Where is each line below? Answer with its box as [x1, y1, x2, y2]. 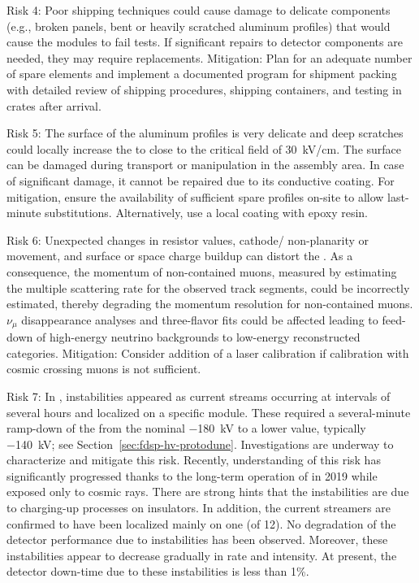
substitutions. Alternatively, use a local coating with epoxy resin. [45, 204, 368, 221]
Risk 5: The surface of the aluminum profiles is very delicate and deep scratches [6, 124, 404, 141]
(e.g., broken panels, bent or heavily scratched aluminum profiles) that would [6, 17, 391, 34]
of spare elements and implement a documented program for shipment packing [6, 65, 397, 82]
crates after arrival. [6, 97, 102, 114]
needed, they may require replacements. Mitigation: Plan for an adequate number [6, 49, 413, 66]
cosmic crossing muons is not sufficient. [6, 360, 201, 377]
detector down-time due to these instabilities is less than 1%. [6, 563, 309, 580]
